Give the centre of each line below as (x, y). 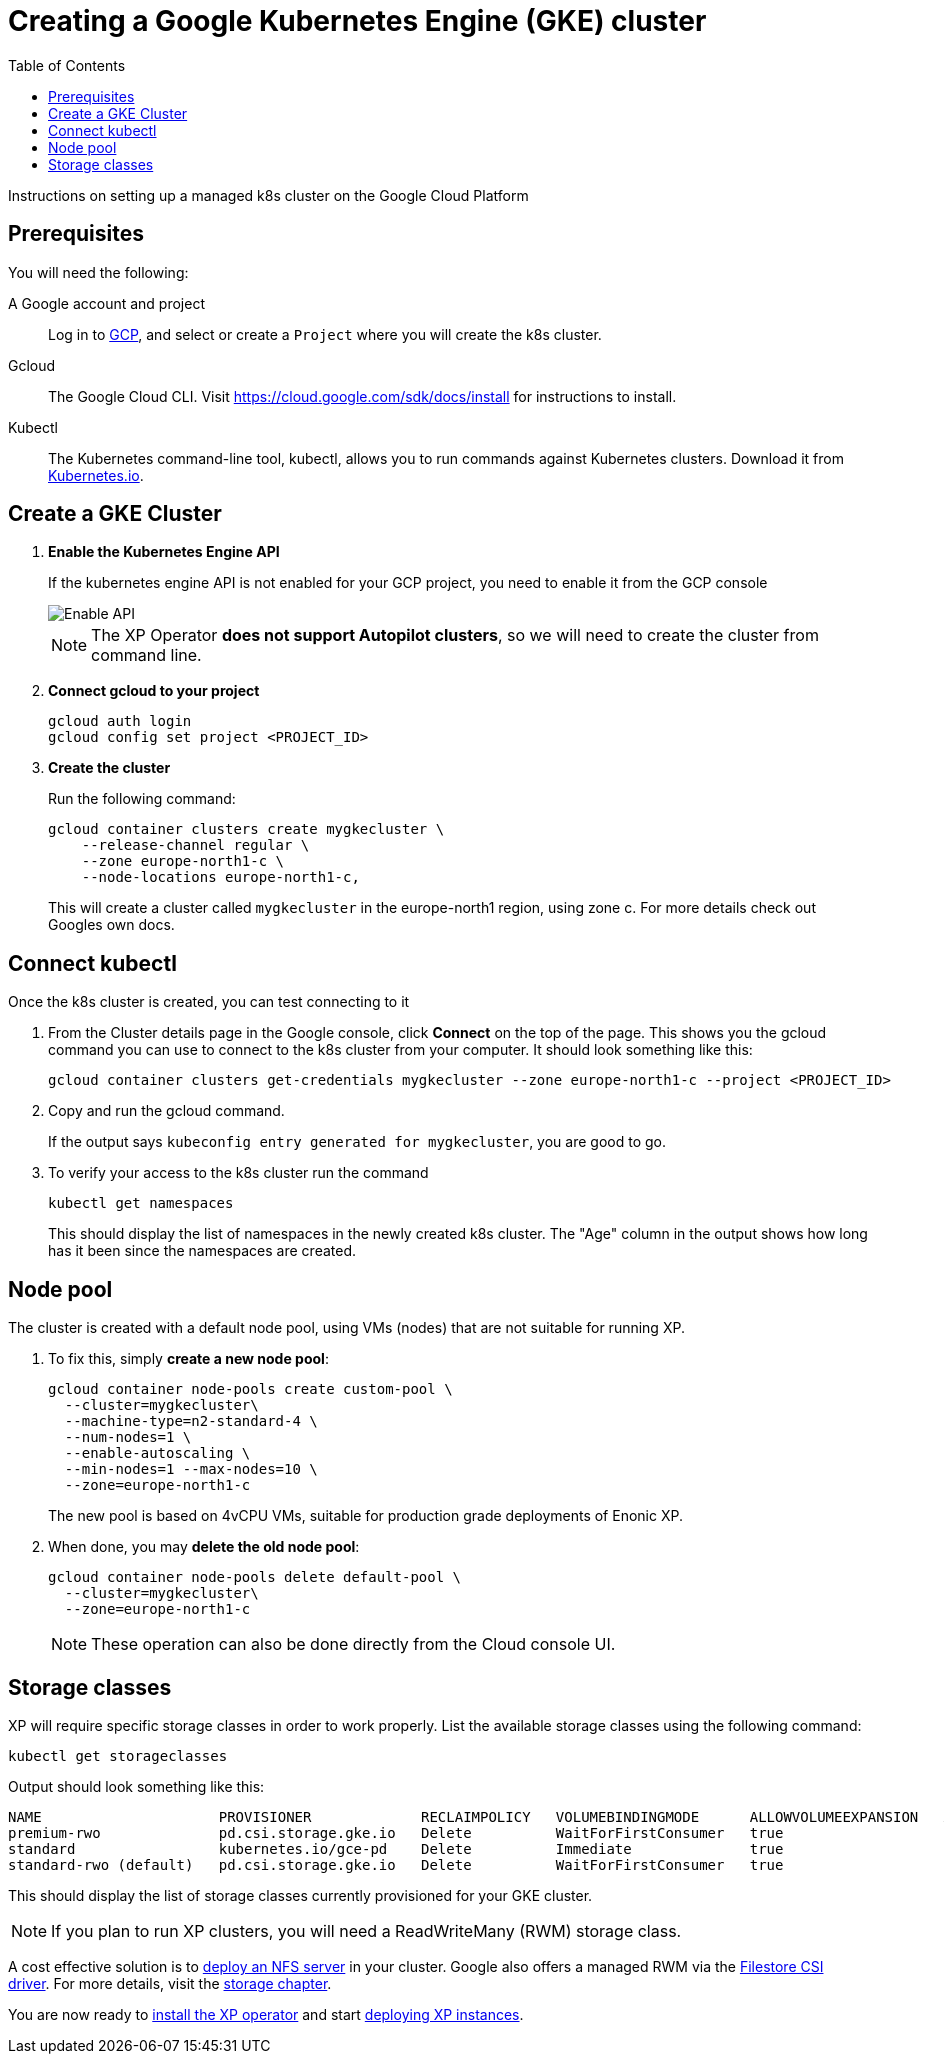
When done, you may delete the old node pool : (204, 1547)
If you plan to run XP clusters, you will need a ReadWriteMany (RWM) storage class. (366, 1930)
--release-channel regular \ (195, 845)
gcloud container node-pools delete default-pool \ (255, 1577)
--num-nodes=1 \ (128, 1437)
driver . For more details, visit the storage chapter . (170, 1983)
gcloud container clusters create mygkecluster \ (246, 829)
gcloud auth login (120, 721)
